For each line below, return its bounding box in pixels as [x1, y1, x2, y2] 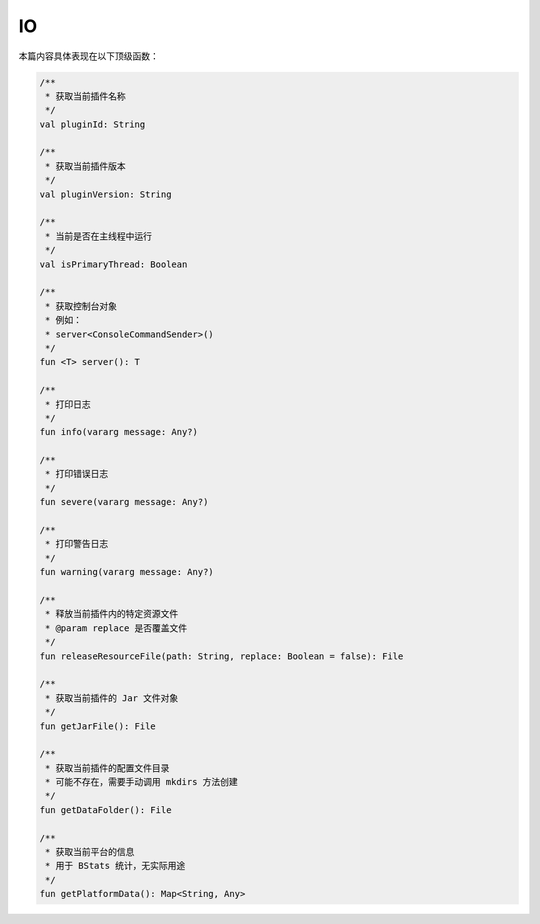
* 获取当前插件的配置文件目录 [45, 762, 170, 774]
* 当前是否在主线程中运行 [45, 230, 152, 242]
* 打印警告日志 [45, 538, 109, 550]
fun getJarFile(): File [39, 720, 157, 732]
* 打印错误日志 [45, 468, 109, 480]
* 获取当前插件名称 [45, 90, 126, 102]
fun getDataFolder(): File [39, 804, 172, 815]
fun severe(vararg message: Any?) [39, 496, 209, 508]
